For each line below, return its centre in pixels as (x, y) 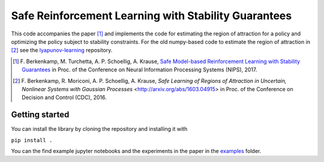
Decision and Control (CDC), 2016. (64, 97)
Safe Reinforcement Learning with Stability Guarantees (151, 16)
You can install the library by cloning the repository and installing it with (99, 129)
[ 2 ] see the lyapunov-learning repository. (62, 50)
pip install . (32, 140)
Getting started (40, 115)
